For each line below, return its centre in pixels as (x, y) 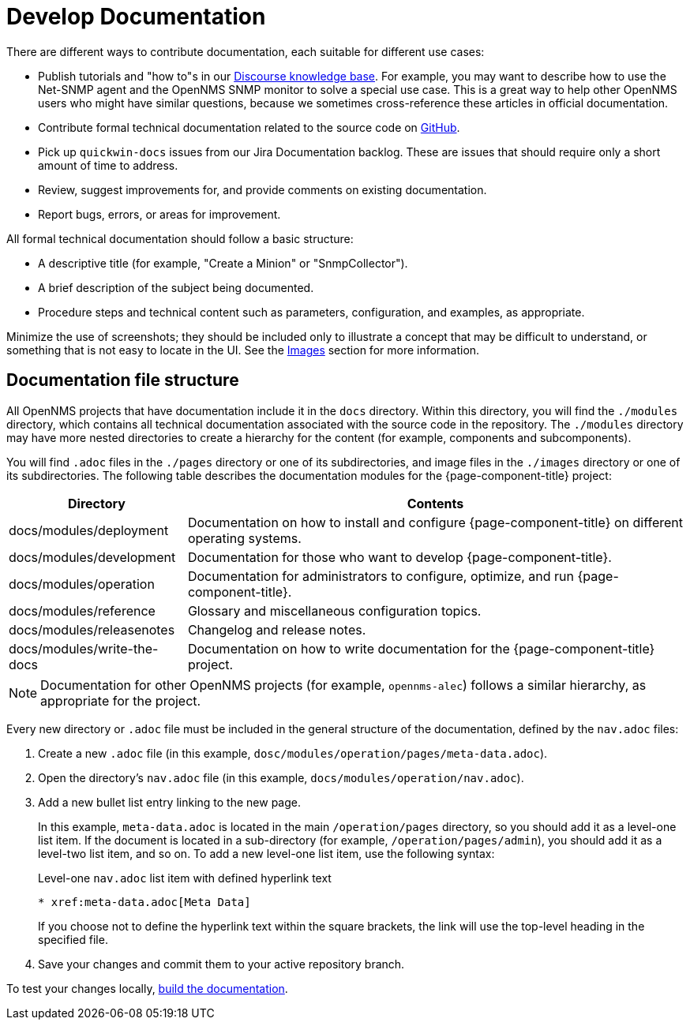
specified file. (73, 939)
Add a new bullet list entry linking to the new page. (170, 802)
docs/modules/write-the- (84, 648)
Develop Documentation (136, 17)
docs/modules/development (92, 557)
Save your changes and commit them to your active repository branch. (221, 964)
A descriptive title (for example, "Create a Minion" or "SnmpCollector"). (223, 263)
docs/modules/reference (82, 610)
